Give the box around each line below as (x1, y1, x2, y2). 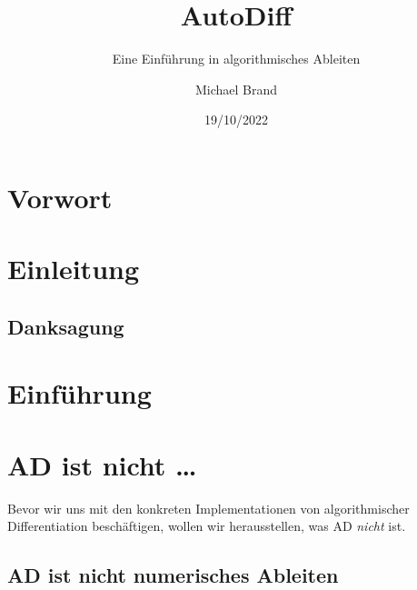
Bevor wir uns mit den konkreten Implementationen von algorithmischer (7, 498, 410, 517)
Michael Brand (194, 79, 278, 98)
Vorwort (7, 178, 113, 215)
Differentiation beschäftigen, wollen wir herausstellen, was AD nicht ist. (7, 516, 406, 535)
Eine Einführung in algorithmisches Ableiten (112, 49, 361, 68)
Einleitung (7, 250, 140, 287)
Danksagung (7, 312, 124, 340)
